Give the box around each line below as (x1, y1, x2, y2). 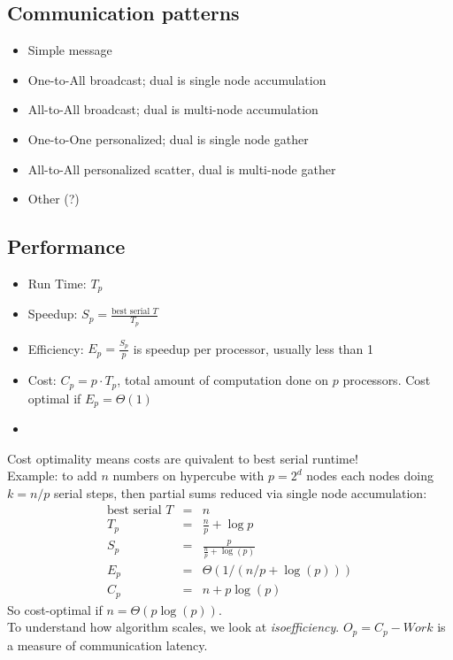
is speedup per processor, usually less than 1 (133, 339, 374, 357)
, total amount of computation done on (117, 371, 329, 389)
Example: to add (7, 466, 97, 485)
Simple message (27, 41, 112, 59)
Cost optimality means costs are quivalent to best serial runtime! (7, 449, 358, 467)
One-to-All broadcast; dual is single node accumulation (27, 70, 326, 88)
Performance (7, 233, 126, 260)
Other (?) (27, 189, 80, 208)
